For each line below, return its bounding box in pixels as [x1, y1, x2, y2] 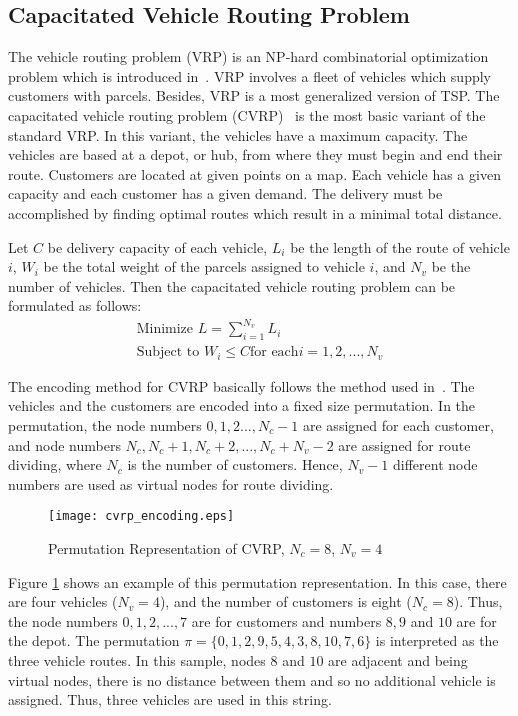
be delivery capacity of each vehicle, [47, 236, 268, 257]
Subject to [136, 345, 200, 360]
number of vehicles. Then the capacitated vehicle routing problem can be [8, 275, 456, 296]
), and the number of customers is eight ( [159, 591, 412, 612]
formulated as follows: [8, 295, 142, 316]
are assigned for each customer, [303, 414, 494, 435]
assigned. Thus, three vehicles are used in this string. [8, 689, 332, 710]
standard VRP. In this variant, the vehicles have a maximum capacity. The [8, 124, 468, 145]
